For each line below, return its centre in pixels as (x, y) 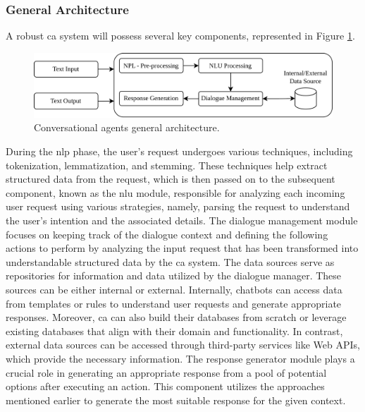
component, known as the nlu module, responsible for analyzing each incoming (175, 192)
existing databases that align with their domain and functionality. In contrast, (174, 331)
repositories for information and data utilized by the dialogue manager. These (174, 275)
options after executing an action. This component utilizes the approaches (165, 386)
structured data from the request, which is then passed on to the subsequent (171, 179)
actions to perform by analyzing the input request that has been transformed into (182, 248)
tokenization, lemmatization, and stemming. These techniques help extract (167, 165)
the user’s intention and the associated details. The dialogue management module (182, 220)
